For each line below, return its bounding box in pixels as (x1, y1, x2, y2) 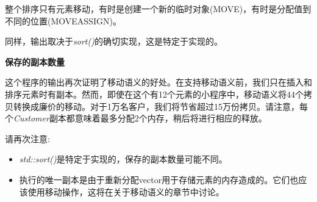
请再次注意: (5, 132, 50, 145)
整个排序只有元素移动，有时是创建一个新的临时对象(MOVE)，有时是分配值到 (5, 2, 312, 15)
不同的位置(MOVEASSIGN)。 (5, 14, 121, 27)
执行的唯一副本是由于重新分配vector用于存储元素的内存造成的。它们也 (19, 173, 299, 186)
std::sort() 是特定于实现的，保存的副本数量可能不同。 (19, 153, 227, 165)
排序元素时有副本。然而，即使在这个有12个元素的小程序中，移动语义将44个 (5, 87, 304, 100)
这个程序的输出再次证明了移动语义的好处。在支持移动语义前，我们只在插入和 (5, 76, 312, 88)
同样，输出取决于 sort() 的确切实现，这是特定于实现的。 (5, 35, 223, 48)
